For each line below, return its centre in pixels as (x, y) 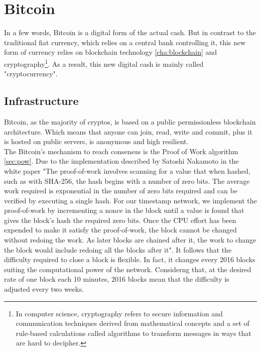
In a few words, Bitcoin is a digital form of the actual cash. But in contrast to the (130, 32)
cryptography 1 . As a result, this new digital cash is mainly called (104, 63)
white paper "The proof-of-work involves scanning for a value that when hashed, (127, 170)
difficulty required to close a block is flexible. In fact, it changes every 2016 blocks (130, 259)
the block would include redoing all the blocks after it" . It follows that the (118, 249)
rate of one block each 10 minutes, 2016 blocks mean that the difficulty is (117, 279)
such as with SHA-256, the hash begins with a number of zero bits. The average (127, 181)
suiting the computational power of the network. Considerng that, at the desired (128, 269)
